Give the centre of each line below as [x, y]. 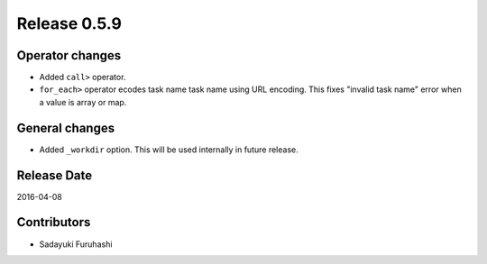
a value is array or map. [83, 102]
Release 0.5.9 [69, 23]
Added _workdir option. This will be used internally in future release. [169, 150]
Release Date [55, 175]
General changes [66, 127]
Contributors [54, 222]
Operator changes [69, 55]
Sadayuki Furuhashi [76, 244]
